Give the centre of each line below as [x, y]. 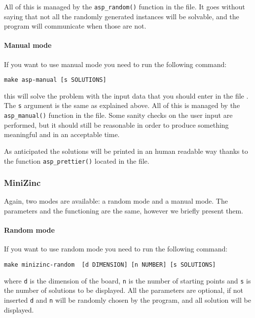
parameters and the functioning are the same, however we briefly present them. [124, 211]
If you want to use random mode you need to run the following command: [116, 249]
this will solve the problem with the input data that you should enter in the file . [126, 95]
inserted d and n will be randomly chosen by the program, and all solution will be [127, 300]
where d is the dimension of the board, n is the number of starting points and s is [127, 280]
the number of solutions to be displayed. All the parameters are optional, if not [124, 290]
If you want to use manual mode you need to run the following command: [115, 64]
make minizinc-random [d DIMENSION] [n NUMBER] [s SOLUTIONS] [110, 265]
